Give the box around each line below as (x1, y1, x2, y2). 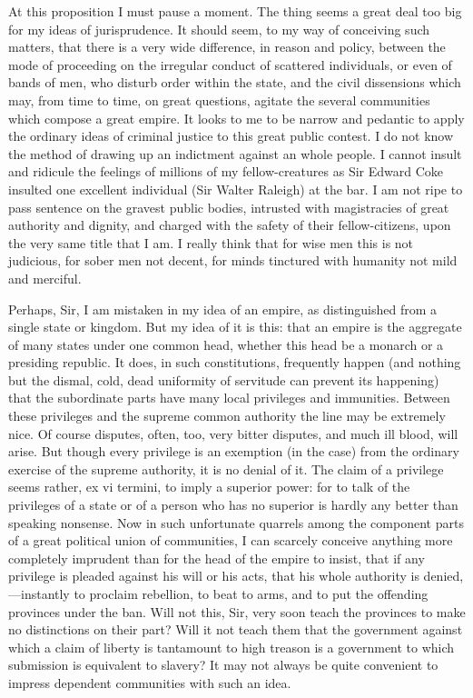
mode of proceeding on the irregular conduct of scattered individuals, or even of (8, 55, 452, 74)
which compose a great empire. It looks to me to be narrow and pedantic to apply (8, 108, 465, 127)
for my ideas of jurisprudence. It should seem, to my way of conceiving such (8, 19, 430, 38)
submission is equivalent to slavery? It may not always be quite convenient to (8, 655, 439, 674)
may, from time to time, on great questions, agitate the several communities (8, 90, 430, 109)
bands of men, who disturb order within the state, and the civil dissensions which (8, 73, 461, 92)
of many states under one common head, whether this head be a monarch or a (8, 334, 444, 354)
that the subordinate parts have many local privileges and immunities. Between (8, 388, 450, 407)
